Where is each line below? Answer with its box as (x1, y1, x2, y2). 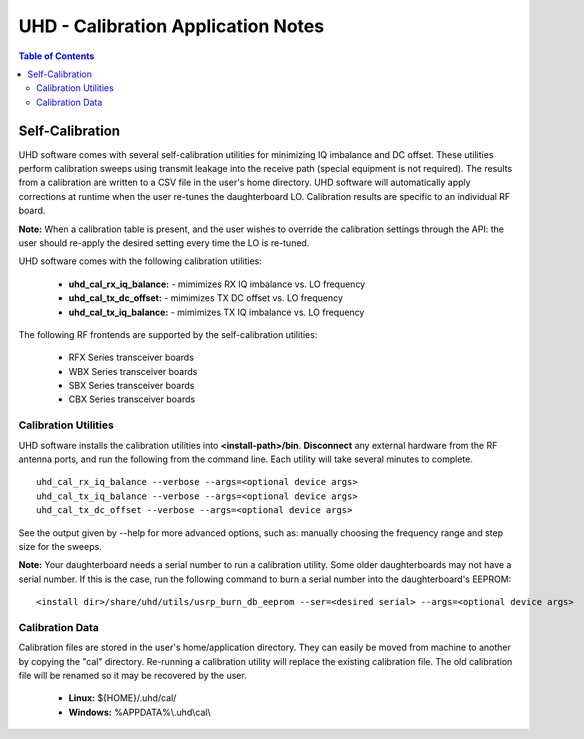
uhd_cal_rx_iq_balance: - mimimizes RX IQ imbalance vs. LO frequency (68, 278, 366, 290)
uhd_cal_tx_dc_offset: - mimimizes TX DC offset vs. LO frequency (68, 292, 344, 304)
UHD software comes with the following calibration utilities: (18, 255, 262, 267)
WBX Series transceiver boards (68, 365, 198, 377)
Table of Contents (18, 50, 95, 62)
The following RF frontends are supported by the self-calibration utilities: (18, 328, 318, 340)
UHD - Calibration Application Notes (18, 15, 325, 37)
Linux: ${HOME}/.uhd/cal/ (68, 692, 177, 704)
